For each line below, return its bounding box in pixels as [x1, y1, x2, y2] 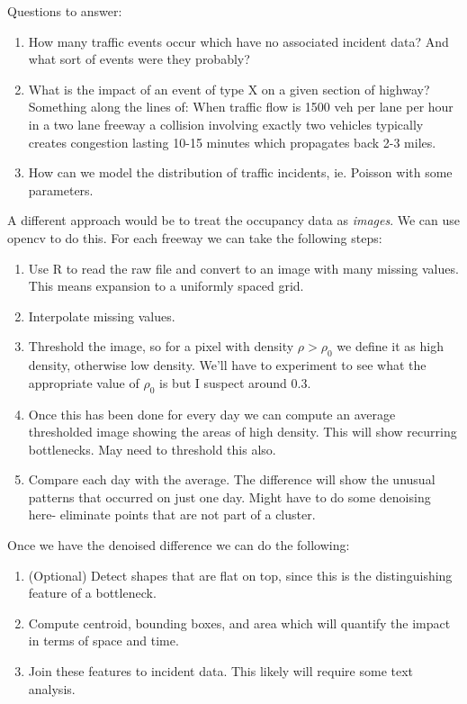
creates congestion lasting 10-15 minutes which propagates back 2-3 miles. [28, 132, 436, 151]
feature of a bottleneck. [28, 583, 157, 602]
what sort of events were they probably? [28, 50, 250, 68]
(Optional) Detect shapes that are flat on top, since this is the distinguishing [28, 565, 453, 584]
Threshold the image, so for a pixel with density [28, 337, 294, 356]
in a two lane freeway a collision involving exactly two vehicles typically [28, 114, 424, 133]
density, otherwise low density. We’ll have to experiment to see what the [28, 356, 427, 375]
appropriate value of [28, 373, 139, 392]
